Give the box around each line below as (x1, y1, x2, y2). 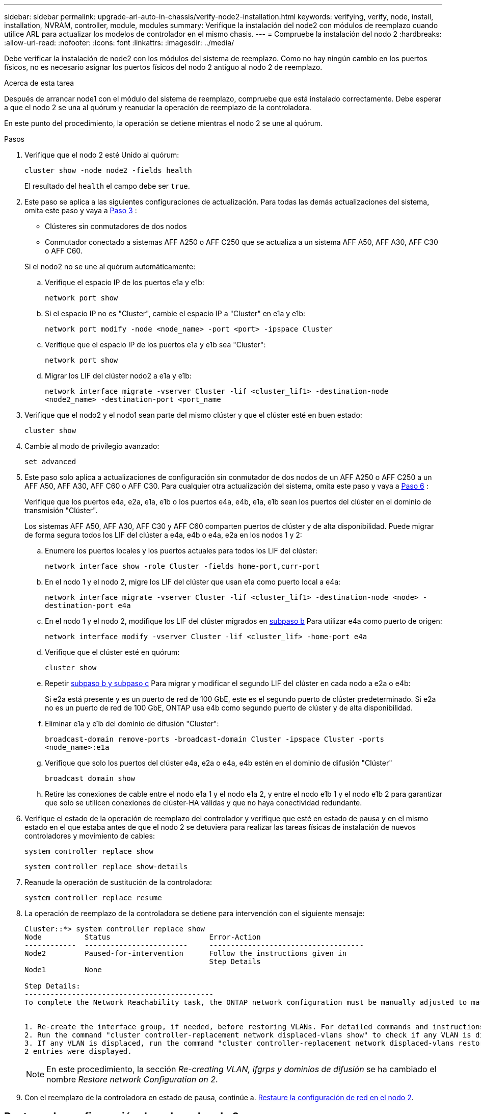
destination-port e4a (45, 601, 131, 610)
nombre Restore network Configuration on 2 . (46, 1074, 218, 1084)
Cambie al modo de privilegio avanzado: (24, 442, 159, 450)
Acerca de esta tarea (4, 79, 74, 87)
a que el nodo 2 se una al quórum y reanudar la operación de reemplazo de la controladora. (4, 103, 311, 112)
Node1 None (24, 966, 102, 974)
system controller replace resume (24, 894, 162, 902)
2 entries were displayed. (24, 1047, 132, 1055)
